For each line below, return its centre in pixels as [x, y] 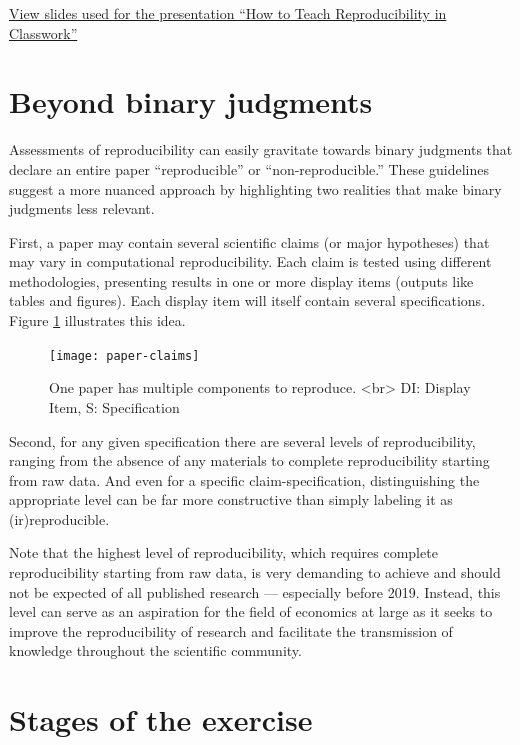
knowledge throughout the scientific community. [155, 650]
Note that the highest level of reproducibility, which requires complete [223, 552]
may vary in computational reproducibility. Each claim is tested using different [250, 261]
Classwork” [43, 32]
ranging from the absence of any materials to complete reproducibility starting [249, 460]
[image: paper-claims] [124, 355]
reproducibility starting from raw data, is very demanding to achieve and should [255, 572]
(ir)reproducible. [59, 518]
